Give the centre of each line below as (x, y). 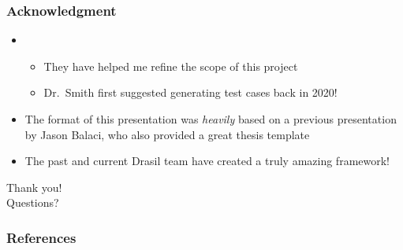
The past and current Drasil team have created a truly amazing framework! (207, 161)
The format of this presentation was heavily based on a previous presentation (211, 119)
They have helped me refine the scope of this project (171, 66)
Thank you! (34, 187)
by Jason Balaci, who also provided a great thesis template (167, 134)
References (41, 237)
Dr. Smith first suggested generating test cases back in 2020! (190, 92)
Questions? (33, 202)
